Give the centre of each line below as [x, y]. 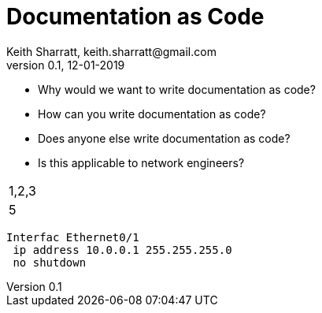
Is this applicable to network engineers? [141, 162]
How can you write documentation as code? [152, 114]
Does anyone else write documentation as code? [164, 138]
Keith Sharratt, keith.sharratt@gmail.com [111, 51]
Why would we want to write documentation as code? [177, 89]
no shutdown [50, 262]
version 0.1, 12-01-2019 [66, 65]
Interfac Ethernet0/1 [73, 237]
